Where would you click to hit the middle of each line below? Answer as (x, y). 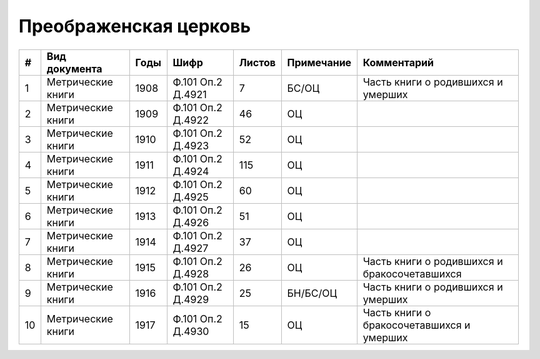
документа (74, 68)
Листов (257, 62)
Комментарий (398, 62)
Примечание (319, 62)
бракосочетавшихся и (416, 325)
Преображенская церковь (134, 26)
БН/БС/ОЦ (312, 293)
